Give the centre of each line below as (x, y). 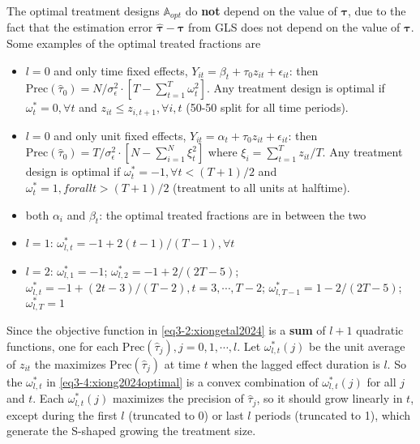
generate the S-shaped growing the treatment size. (131, 431)
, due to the (377, 11)
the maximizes (70, 363)
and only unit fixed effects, (120, 135)
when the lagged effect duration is (296, 363)
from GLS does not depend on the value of (294, 27)
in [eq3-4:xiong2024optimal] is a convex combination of (182, 381)
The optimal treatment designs (83, 11)
